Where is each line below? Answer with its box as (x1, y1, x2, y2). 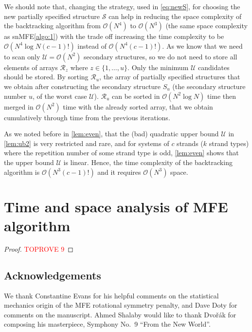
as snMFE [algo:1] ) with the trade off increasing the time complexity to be (4, 31, 224, 41)
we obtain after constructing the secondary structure (4, 81, 161, 91)
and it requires (97, 166, 141, 177)
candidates (198, 62, 230, 72)
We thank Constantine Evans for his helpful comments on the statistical (4, 290, 219, 300)
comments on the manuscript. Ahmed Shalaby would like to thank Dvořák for (4, 309, 236, 319)
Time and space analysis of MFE (4, 196, 228, 216)
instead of (77, 40, 107, 51)
